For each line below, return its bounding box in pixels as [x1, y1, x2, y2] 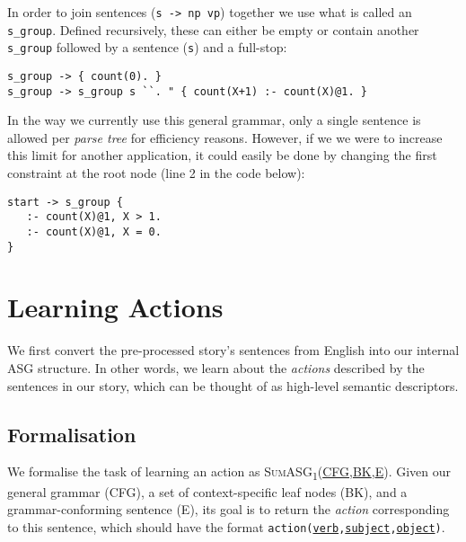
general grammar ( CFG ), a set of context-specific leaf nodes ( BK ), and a [7, 482, 408, 501]
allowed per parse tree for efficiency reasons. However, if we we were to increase [7, 128, 443, 147]
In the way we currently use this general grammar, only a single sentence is [7, 111, 421, 129]
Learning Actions [7, 289, 224, 325]
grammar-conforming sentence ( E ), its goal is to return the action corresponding [7, 500, 450, 519]
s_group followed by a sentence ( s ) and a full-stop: [7, 38, 287, 57]
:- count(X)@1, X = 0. [26, 225, 162, 238]
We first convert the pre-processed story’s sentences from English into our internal [7, 341, 460, 360]
